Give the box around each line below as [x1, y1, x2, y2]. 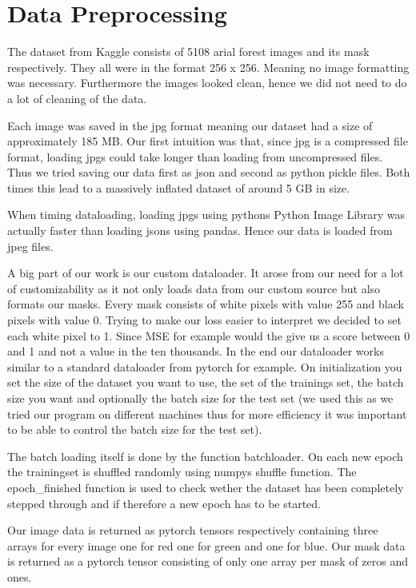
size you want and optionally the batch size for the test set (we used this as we [7, 390, 394, 406]
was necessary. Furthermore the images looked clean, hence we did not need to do [7, 74, 407, 91]
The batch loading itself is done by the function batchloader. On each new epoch [7, 447, 403, 464]
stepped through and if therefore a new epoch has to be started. [7, 495, 322, 511]
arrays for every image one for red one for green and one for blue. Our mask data [7, 537, 406, 554]
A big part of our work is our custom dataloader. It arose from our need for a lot [7, 264, 404, 281]
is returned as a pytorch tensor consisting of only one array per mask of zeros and [7, 553, 408, 570]
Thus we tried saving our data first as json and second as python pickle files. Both [7, 164, 410, 181]
